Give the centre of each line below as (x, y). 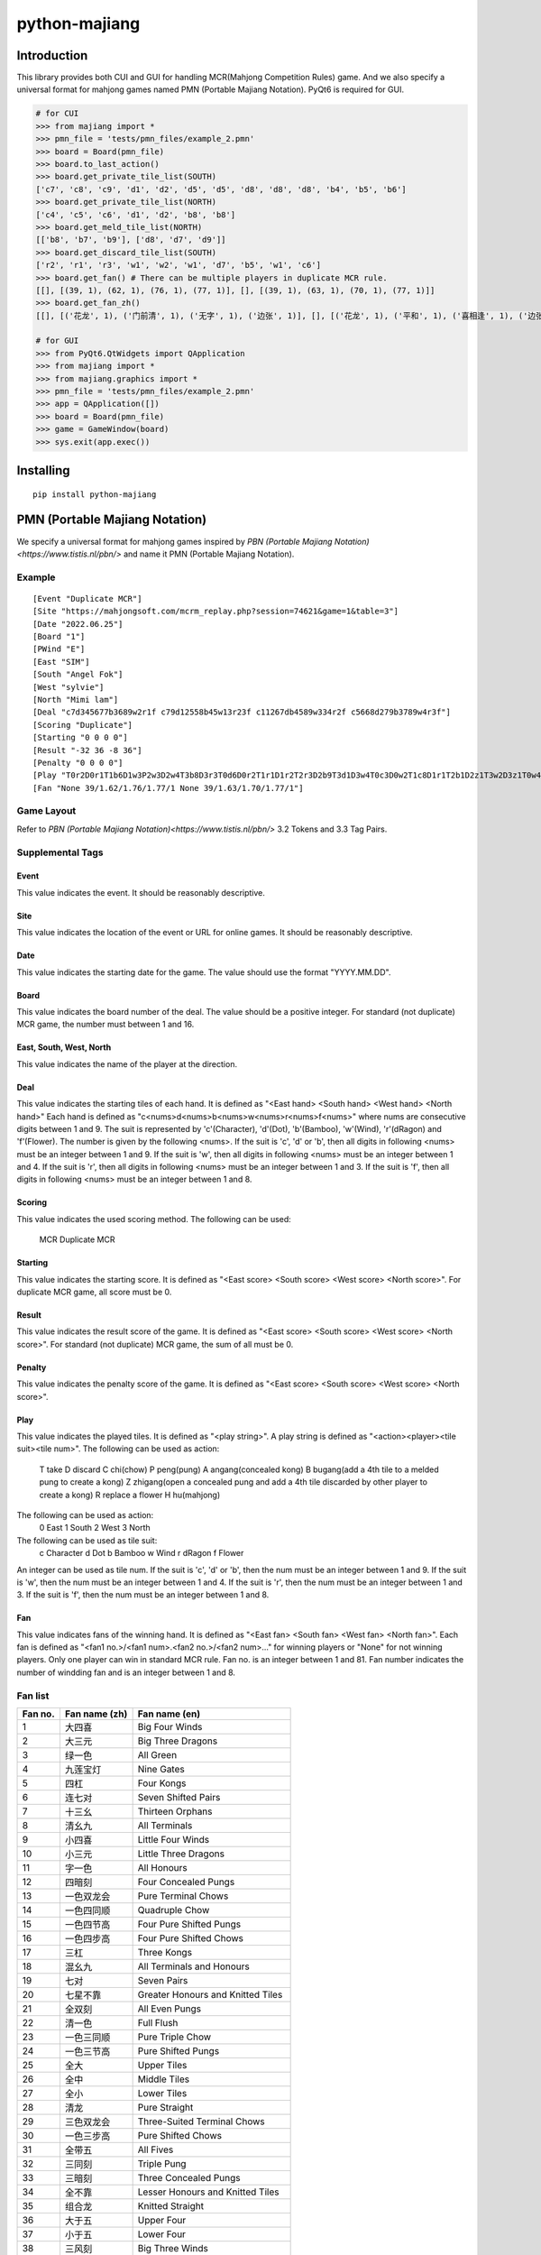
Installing (44, 470)
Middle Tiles (163, 2079)
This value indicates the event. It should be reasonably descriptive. (141, 892)
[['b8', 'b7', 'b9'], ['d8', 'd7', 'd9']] (131, 240)
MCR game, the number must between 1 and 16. (105, 1025)
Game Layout (46, 811)
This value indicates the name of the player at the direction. (127, 1063)
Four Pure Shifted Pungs (189, 1924)
